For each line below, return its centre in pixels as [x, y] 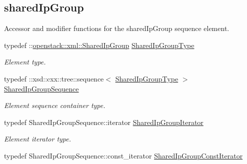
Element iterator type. [38, 139]
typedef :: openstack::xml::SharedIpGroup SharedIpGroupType [99, 45]
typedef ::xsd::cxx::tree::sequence [54, 78]
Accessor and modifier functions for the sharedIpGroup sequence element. [117, 28]
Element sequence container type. [55, 105]
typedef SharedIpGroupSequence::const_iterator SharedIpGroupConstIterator [123, 155]
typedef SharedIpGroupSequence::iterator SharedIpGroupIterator [104, 122]
